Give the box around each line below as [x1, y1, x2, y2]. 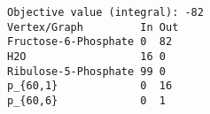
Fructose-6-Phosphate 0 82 [7, 35, 173, 49]
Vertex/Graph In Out [7, 20, 179, 34]
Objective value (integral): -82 [7, 6, 204, 19]
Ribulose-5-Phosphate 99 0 [7, 65, 166, 78]
